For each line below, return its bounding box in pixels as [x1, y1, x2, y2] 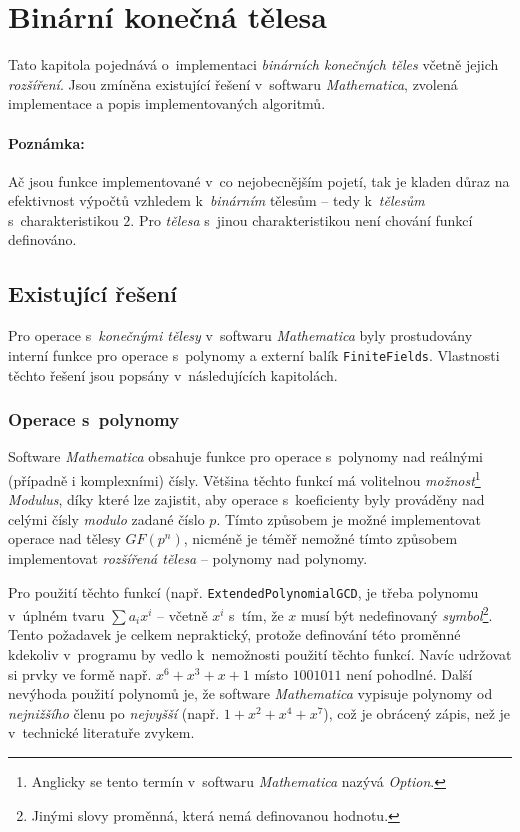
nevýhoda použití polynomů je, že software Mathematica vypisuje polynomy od [8, 683, 493, 704]
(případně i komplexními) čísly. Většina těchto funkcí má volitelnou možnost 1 [8, 466, 481, 490]
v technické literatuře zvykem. [8, 722, 195, 743]
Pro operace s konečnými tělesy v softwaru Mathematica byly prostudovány [8, 325, 473, 346]
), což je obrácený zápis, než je [323, 702, 511, 723]
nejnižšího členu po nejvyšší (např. [8, 702, 220, 723]
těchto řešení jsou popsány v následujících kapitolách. [8, 364, 338, 385]
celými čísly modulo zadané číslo [8, 508, 205, 529]
